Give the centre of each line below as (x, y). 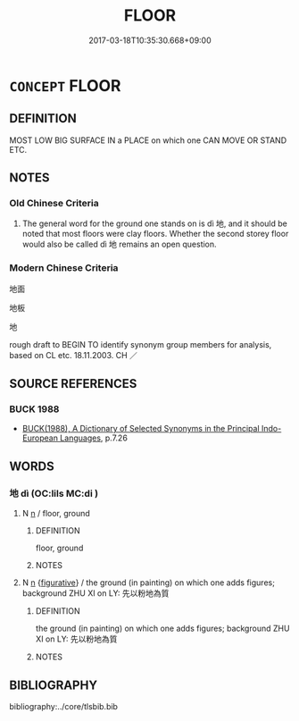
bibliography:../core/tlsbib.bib (64, 706)
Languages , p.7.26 (93, 438)
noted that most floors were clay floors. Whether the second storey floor (155, 234)
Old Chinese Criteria (54, 204)
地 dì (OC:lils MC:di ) (54, 493)
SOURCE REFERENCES (73, 384)
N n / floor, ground (56, 514)
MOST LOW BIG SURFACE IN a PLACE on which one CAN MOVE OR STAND (148, 140)
